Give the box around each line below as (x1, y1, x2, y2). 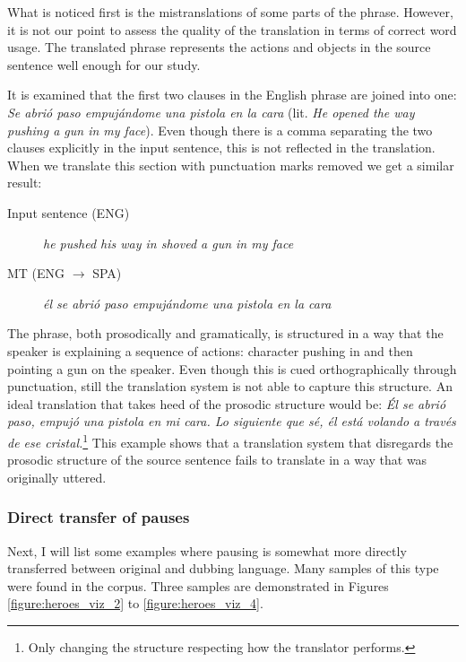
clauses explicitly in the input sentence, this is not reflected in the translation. (7, 138, 436, 157)
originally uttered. (7, 467, 107, 486)
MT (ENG (7, 264, 65, 283)
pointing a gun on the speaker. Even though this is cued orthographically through (7, 359, 457, 378)
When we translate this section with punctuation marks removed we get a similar (7, 155, 454, 174)
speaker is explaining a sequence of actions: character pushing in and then (7, 341, 413, 360)
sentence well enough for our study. (7, 55, 201, 74)
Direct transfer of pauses (7, 506, 190, 528)
